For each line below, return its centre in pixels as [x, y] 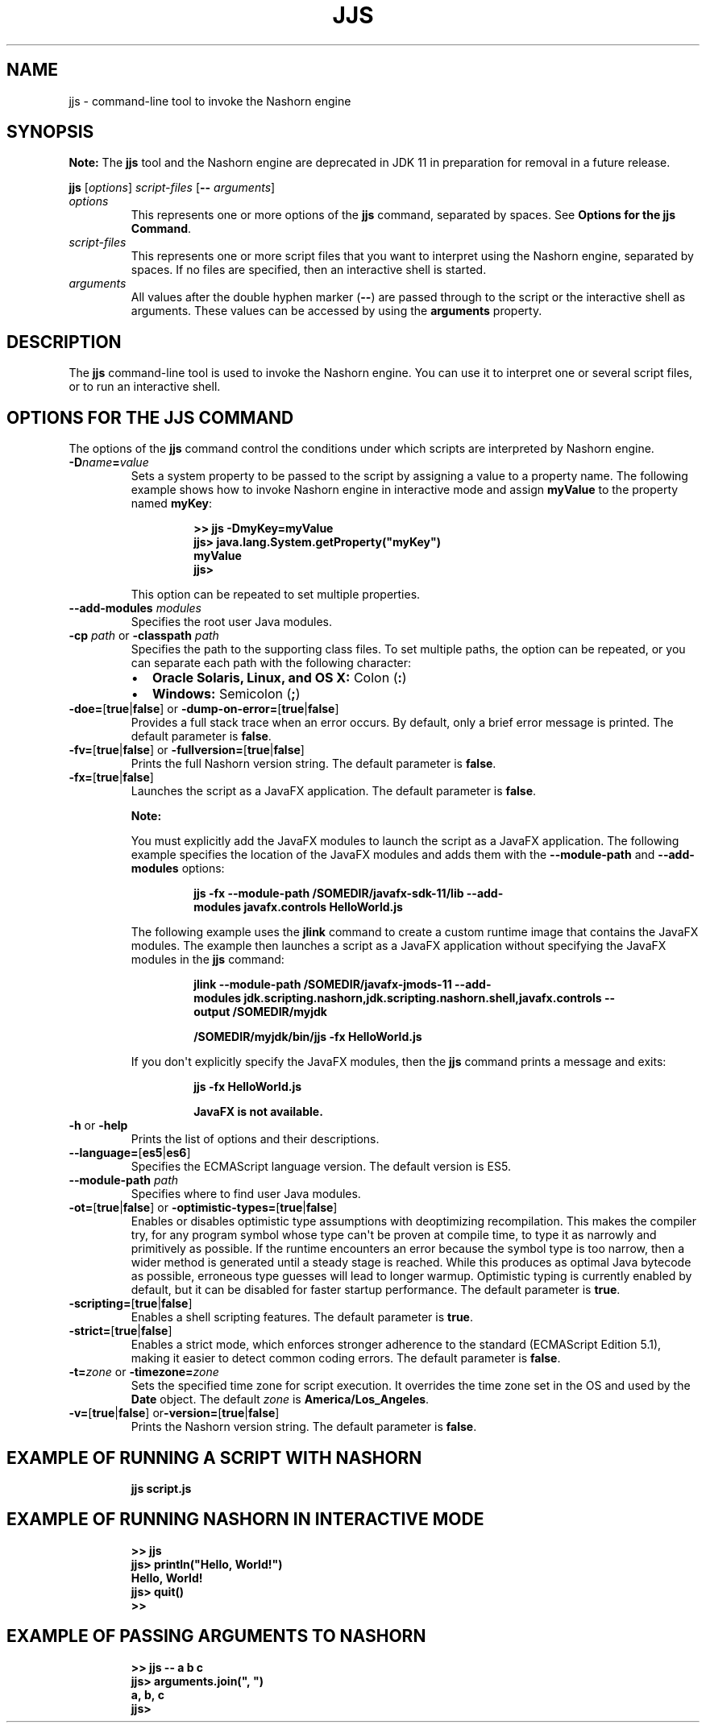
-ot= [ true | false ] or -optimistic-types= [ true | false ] [203, 1208]
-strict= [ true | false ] [120, 1331]
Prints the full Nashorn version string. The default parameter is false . [314, 764]
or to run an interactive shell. [145, 387]
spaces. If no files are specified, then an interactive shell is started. [309, 270]
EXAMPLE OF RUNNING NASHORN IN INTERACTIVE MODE [245, 1520]
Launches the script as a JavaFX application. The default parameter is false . [334, 791]
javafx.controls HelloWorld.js [323, 907]
